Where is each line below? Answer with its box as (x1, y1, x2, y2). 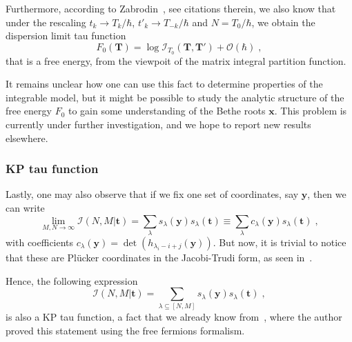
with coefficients (6, 234, 74, 249)
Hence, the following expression (6, 273, 138, 288)
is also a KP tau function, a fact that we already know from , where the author (6, 310, 342, 324)
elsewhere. (6, 130, 48, 145)
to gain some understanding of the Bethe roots (68, 103, 266, 118)
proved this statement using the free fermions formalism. (6, 323, 245, 338)
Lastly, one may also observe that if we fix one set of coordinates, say (6, 187, 299, 201)
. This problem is (274, 103, 347, 118)
